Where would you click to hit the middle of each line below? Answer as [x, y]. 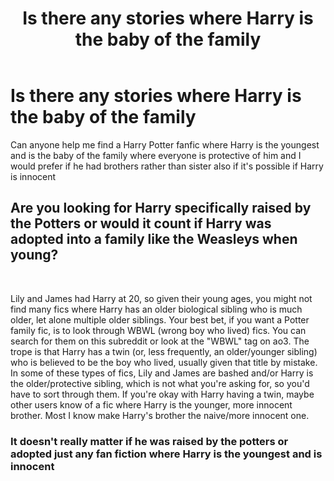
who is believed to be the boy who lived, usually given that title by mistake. [164, 362]
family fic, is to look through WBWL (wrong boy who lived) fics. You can [158, 330]
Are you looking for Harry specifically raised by [161, 208]
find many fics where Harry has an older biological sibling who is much [156, 309]
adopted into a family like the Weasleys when [154, 239]
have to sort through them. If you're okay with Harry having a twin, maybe [162, 394]
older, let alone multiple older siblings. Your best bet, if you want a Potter [160, 319]
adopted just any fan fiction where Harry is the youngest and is [166, 454]
